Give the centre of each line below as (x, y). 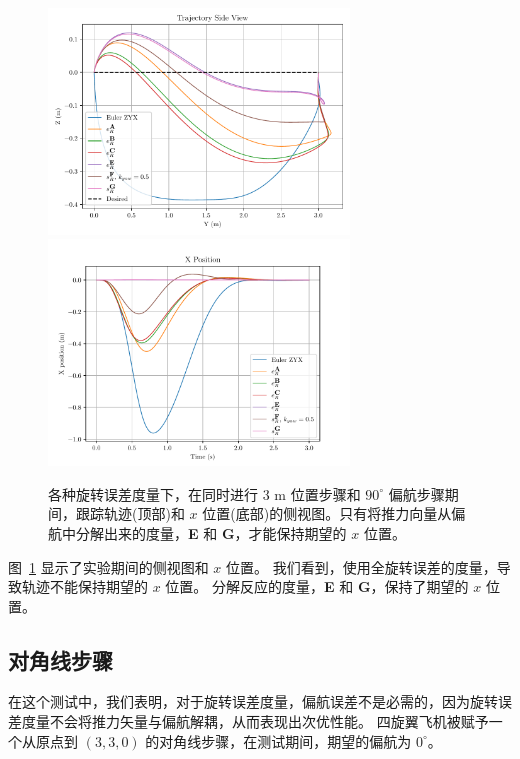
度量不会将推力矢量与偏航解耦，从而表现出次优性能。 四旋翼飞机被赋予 (255, 721)
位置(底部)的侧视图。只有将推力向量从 (327, 513)
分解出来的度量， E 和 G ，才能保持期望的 (211, 532)
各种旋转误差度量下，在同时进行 (153, 493)
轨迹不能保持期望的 (84, 586)
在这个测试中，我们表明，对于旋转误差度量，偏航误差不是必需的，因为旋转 (253, 701)
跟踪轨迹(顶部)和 (130, 513)
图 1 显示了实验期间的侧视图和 (108, 566)
